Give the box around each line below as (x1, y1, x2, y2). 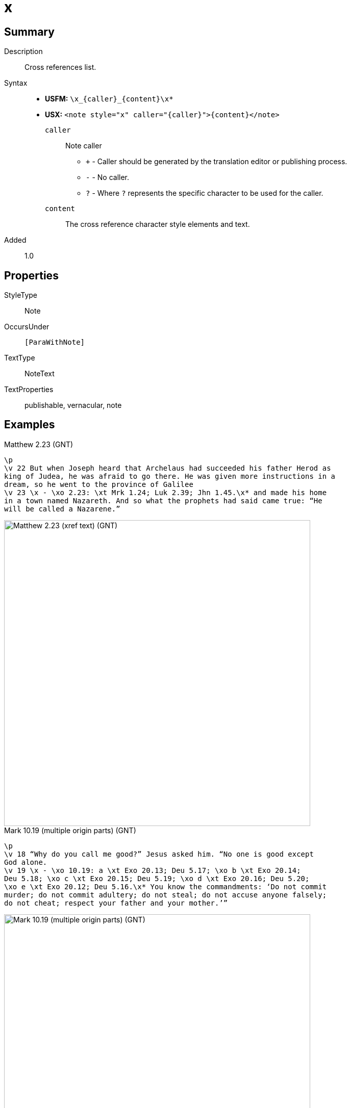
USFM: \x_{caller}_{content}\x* (45, 94, 173, 104)
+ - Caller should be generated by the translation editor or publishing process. (86, 157, 347, 166)
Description (4, 47, 43, 56)
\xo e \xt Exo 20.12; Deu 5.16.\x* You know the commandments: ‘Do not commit (4, 882, 327, 891)
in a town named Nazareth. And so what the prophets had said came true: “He (4, 496, 322, 505)
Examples (4, 418, 55, 431)
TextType (4, 353, 35, 363)
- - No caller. (86, 173, 129, 182)
